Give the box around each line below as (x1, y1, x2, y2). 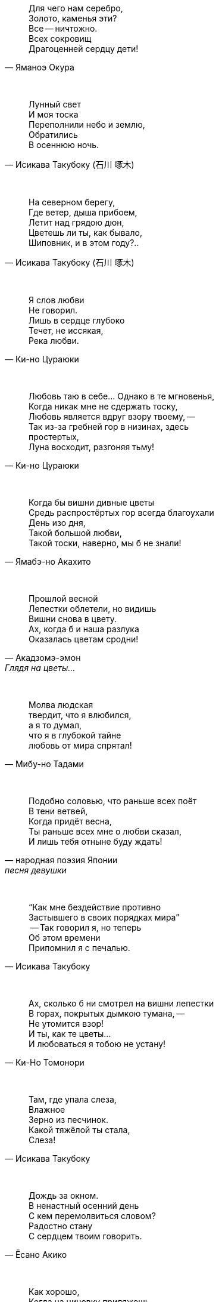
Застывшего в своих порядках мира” (29, 912, 180, 922)
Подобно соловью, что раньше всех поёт (29, 796, 197, 806)
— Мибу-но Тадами (5, 759, 84, 769)
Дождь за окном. (29, 1190, 99, 1201)
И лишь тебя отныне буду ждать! (29, 836, 162, 847)
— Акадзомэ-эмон (5, 652, 81, 663)
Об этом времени (29, 932, 101, 943)
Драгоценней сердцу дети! (29, 44, 139, 54)
